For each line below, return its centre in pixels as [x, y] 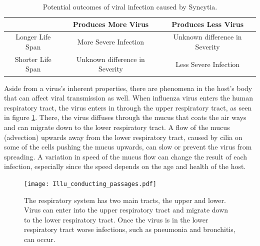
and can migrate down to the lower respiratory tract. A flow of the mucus [117, 127]
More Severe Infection [111, 42]
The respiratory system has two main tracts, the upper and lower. [125, 200]
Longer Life [33, 37]
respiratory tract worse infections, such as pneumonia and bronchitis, [130, 229]
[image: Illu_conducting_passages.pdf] [90, 184]
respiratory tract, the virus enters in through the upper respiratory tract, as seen [128, 107]
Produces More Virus [111, 24]
